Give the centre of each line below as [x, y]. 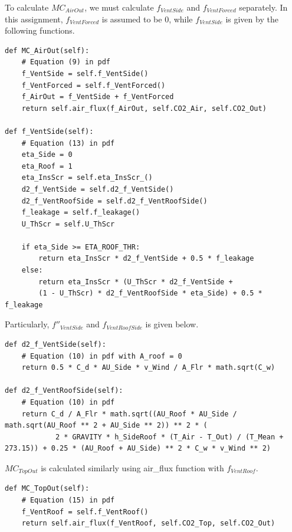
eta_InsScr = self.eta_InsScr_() [87, 178]
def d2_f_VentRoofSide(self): [64, 391]
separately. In [263, 7]
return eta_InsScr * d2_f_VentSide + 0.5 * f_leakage [146, 259]
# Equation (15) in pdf [68, 500]
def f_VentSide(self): [49, 131]
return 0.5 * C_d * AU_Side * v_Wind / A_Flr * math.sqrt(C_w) [148, 368]
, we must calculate [119, 7]
